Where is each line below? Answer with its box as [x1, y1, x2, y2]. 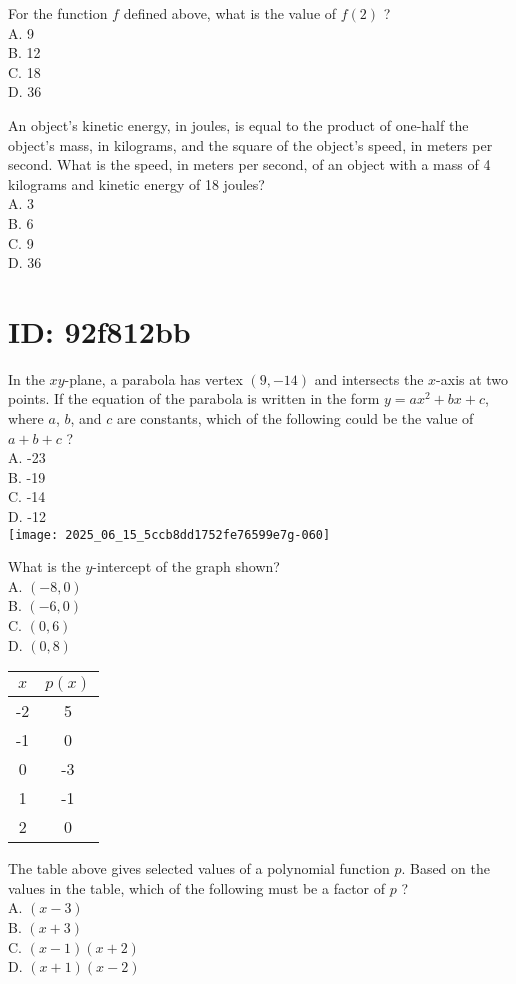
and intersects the [314, 368, 424, 389]
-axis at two [436, 368, 509, 389]
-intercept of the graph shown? [92, 556, 280, 577]
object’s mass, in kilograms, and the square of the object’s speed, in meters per [8, 134, 493, 155]
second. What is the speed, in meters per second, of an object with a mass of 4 [8, 154, 491, 175]
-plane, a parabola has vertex [64, 368, 243, 389]
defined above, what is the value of [123, 3, 337, 23]
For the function [8, 3, 108, 23]
